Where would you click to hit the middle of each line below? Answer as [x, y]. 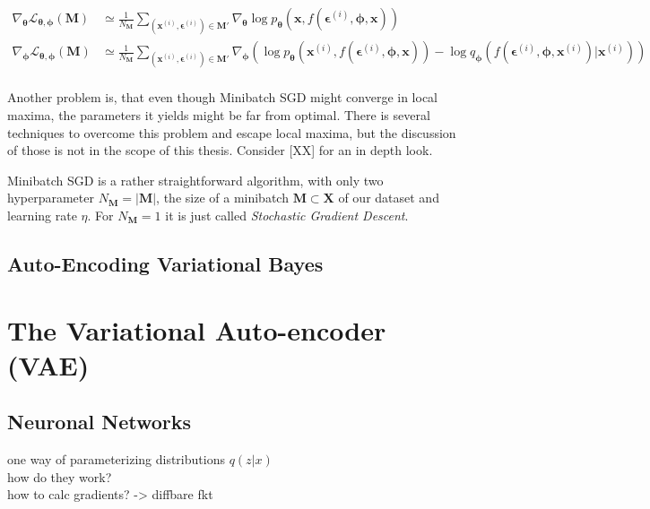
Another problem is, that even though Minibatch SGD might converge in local [223, 97]
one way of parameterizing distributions [116, 459]
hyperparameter [51, 198]
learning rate [42, 216]
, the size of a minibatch [222, 198]
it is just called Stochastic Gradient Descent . [287, 216]
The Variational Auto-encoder [197, 329]
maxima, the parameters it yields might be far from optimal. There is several [219, 115]
